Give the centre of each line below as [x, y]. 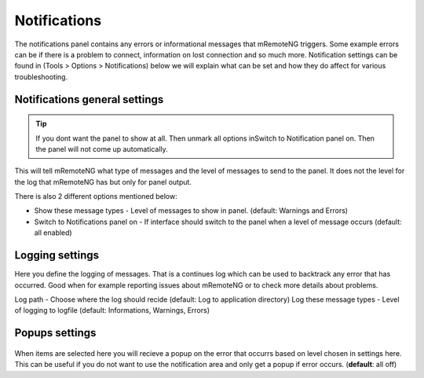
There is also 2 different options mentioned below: [96, 196]
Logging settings [57, 255]
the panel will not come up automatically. [102, 149]
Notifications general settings [89, 99]
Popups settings [55, 333]
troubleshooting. [41, 77]
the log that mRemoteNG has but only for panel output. [103, 182]
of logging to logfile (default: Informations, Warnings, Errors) [112, 310]
